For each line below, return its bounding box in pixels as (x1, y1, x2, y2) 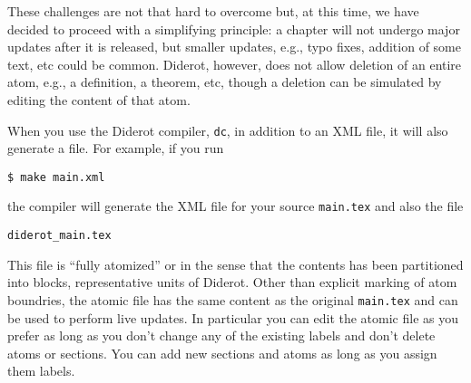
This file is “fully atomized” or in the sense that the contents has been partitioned (7, 254, 464, 273)
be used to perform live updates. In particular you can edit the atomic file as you (7, 308, 458, 327)
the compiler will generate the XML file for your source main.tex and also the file (7, 196, 464, 215)
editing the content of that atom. (7, 90, 191, 109)
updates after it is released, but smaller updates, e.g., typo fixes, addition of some (7, 37, 461, 56)
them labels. (7, 361, 75, 380)
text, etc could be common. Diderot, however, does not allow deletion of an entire (7, 54, 462, 73)
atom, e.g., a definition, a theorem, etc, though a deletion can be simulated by (7, 72, 442, 91)
